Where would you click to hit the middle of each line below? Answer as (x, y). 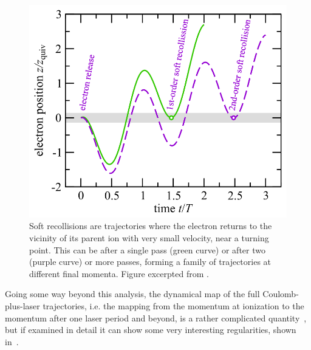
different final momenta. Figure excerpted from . (119, 273)
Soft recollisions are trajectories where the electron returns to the (151, 226)
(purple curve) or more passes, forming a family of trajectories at (150, 262)
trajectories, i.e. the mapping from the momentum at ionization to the (173, 305)
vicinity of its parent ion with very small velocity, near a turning (149, 238)
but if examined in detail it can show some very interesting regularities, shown (151, 330)
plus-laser (22, 305)
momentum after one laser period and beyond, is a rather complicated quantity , (156, 317)
